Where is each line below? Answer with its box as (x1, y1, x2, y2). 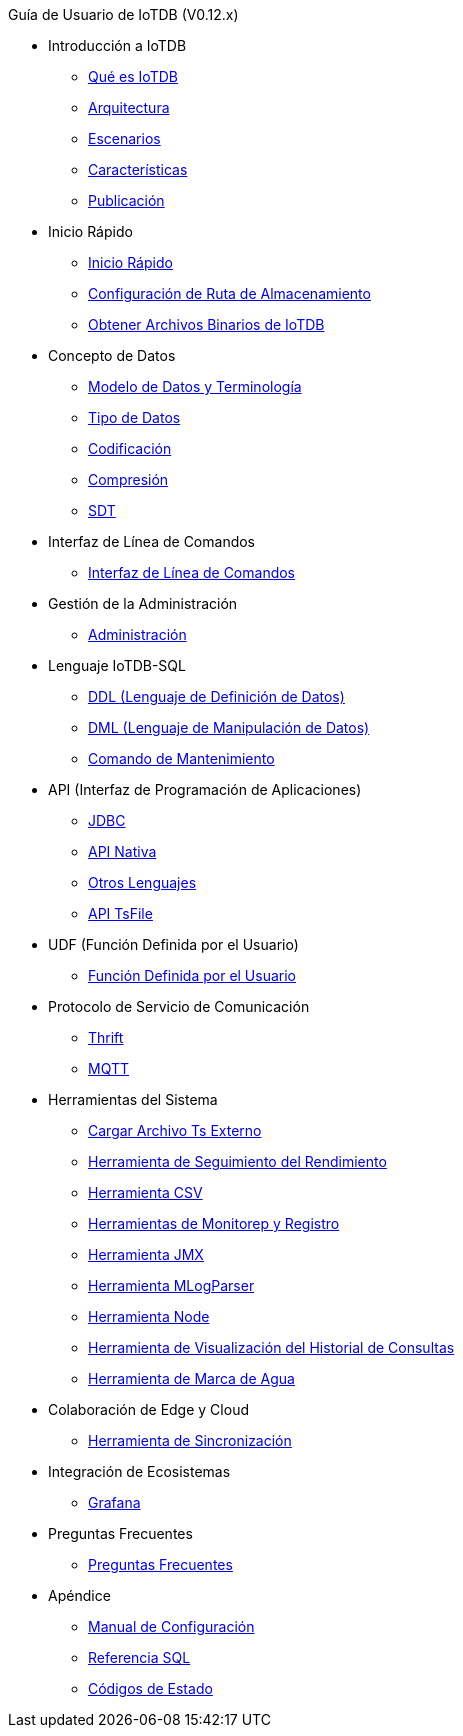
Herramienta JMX (88, 1246, 204, 1263)
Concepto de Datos (48, 347, 176, 364)
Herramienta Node (88, 1308, 210, 1325)
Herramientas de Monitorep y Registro (88, 1215, 340, 1232)
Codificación (88, 440, 172, 457)
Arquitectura (88, 99, 170, 116)
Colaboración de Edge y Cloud (48, 1401, 249, 1418)
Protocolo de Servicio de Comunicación (48, 998, 310, 1015)
